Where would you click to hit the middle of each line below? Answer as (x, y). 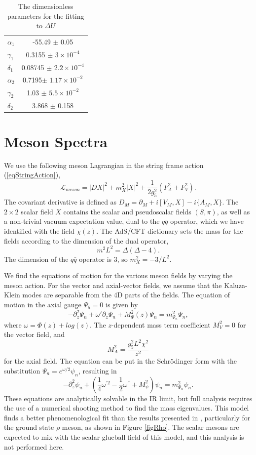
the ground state (29, 427)
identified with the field (39, 230)
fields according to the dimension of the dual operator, (86, 240)
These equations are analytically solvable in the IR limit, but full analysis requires (128, 398)
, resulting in (97, 370)
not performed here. (34, 446)
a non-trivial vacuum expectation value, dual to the (82, 221)
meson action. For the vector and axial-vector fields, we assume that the (113, 285)
